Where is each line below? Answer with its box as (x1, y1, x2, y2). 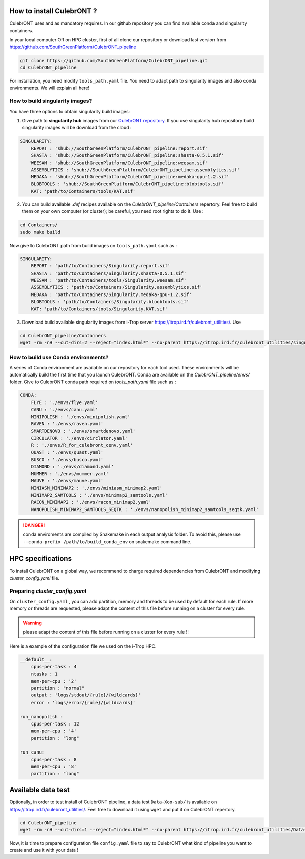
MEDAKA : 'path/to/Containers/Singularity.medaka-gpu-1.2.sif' (30, 291, 192, 298)
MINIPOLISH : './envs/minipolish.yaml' (30, 414, 131, 420)
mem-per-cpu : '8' (30, 764, 77, 769)
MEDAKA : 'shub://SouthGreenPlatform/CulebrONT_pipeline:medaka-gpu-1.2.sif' (30, 174, 230, 180)
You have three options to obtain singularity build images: (9, 108, 130, 114)
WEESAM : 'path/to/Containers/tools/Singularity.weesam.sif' (30, 277, 187, 283)
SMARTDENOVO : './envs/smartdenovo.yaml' (30, 428, 136, 434)
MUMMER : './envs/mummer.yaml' (30, 471, 109, 476)
